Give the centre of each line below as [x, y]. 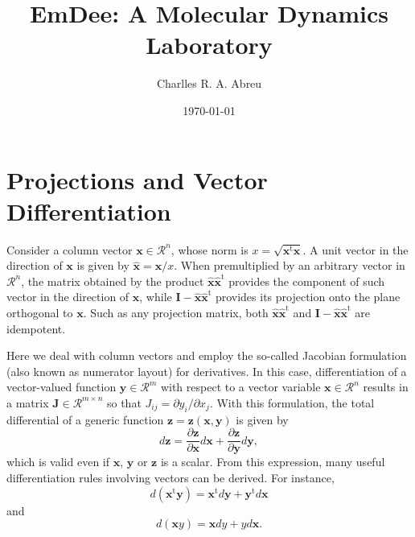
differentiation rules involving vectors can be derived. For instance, [171, 478]
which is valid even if [58, 462]
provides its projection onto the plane [308, 297]
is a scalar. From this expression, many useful [273, 462]
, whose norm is [210, 249]
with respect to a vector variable [240, 387]
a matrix [28, 402]
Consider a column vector [70, 249]
